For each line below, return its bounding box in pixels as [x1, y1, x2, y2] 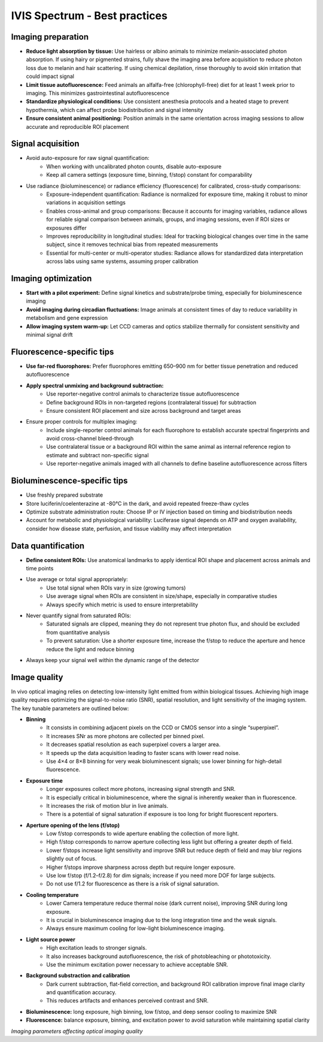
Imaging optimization [11, 273, 92, 283]
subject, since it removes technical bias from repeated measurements [46, 241, 218, 248]
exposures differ [46, 224, 87, 231]
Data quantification [11, 540, 85, 551]
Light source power [26, 935, 76, 943]
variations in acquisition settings [46, 199, 126, 206]
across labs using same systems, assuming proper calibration [46, 258, 199, 265]
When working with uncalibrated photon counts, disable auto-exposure [46, 162, 222, 170]
